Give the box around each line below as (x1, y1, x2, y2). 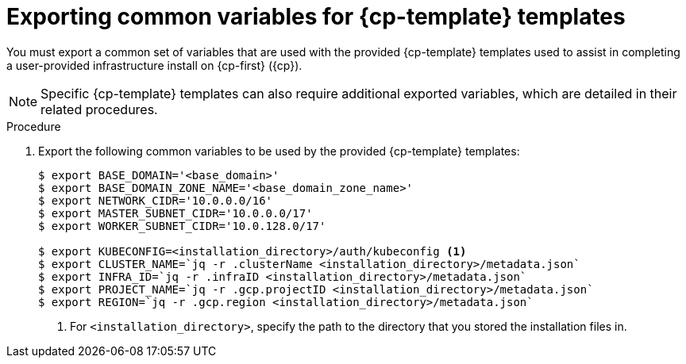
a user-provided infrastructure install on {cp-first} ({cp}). (6, 58, 303, 72)
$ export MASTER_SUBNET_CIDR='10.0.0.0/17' (38, 206, 313, 220)
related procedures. (40, 101, 158, 117)
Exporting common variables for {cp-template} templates (6, 3, 626, 30)
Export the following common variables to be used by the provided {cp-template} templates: (38, 144, 520, 158)
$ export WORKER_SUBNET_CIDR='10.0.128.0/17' (38, 219, 326, 232)
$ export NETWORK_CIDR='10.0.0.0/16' (38, 193, 273, 207)
